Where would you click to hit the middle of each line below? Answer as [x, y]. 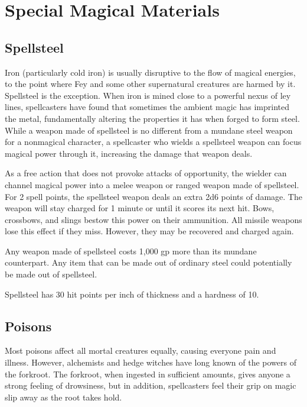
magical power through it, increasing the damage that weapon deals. [129, 153]
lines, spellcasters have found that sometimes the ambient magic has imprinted [147, 107]
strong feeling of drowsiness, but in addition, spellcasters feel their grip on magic [151, 385]
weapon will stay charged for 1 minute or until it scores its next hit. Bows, [140, 208]
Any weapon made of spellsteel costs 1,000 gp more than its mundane [131, 251]
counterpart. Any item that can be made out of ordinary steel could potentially [148, 262]
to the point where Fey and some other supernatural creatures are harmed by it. [150, 84]
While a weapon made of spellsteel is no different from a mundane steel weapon [149, 130]
